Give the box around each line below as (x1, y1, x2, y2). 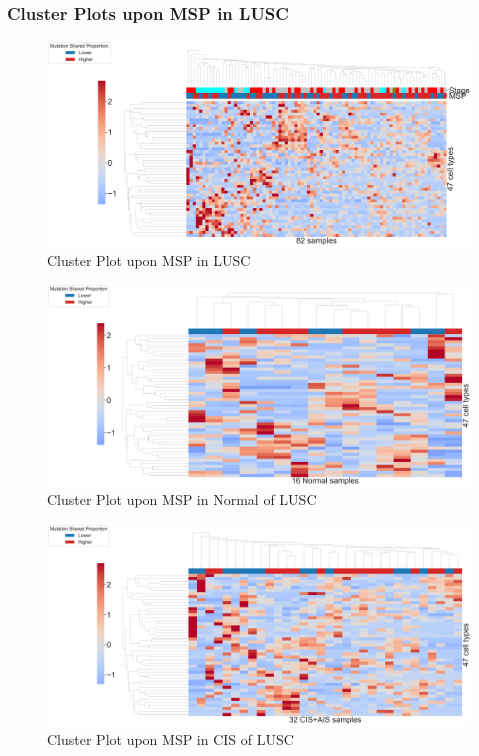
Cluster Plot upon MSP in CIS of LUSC (47, 728, 294, 749)
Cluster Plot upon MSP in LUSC (47, 249, 251, 270)
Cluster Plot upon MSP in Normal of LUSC (47, 489, 317, 510)
